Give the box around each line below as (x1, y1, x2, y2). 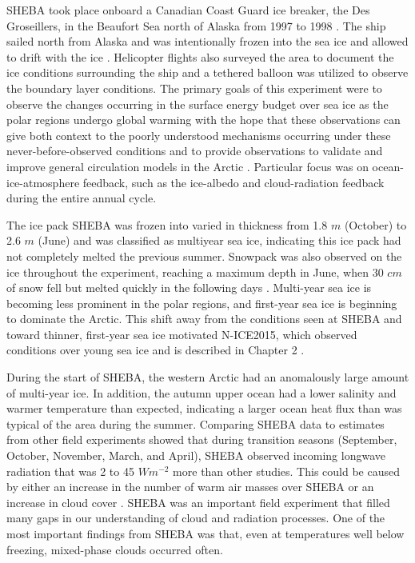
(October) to (344, 216, 407, 233)
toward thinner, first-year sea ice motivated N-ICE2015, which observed (6, 325, 357, 342)
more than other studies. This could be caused (173, 462, 400, 479)
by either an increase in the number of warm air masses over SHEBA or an (6, 478, 374, 495)
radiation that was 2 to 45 (6, 462, 134, 479)
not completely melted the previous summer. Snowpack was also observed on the (6, 247, 402, 264)
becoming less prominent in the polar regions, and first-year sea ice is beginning (6, 294, 397, 311)
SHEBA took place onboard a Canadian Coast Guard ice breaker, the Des (6, 2, 370, 18)
